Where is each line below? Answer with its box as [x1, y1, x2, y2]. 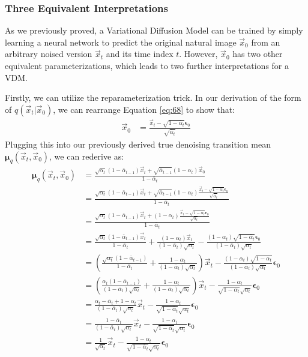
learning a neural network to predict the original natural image [5, 35, 237, 48]
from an [251, 35, 280, 48]
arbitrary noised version [5, 47, 92, 60]
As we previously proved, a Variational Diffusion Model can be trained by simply [5, 24, 303, 37]
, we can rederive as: [49, 149, 124, 162]
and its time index [106, 47, 174, 60]
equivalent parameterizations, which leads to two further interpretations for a [5, 59, 289, 71]
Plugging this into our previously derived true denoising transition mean [5, 137, 271, 150]
